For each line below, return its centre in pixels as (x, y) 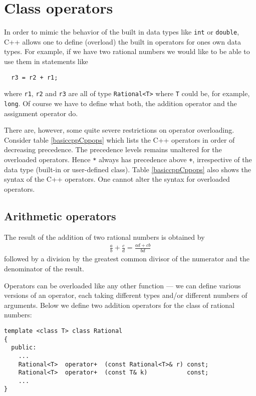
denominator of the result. (44, 268)
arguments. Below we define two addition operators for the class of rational (119, 305)
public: (24, 348)
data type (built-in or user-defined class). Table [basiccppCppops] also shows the (128, 169)
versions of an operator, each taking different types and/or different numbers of (126, 295)
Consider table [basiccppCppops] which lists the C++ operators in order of (119, 139)
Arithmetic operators (60, 216)
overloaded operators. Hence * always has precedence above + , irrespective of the (128, 159)
